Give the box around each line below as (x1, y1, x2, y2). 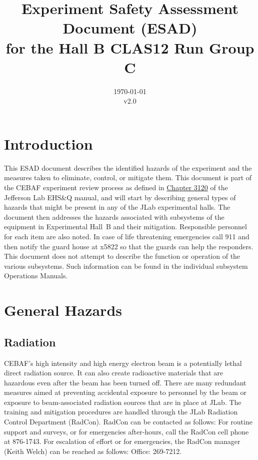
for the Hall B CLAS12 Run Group (5, 37, 254, 58)
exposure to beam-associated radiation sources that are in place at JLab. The (4, 396, 241, 407)
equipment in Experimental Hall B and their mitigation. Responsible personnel (4, 221, 247, 232)
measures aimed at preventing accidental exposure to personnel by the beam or (4, 387, 247, 397)
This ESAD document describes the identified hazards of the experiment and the (4, 162, 252, 173)
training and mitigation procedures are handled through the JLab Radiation (4, 406, 238, 417)
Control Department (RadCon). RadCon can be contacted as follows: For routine (4, 416, 252, 427)
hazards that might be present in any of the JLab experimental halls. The (4, 202, 230, 212)
